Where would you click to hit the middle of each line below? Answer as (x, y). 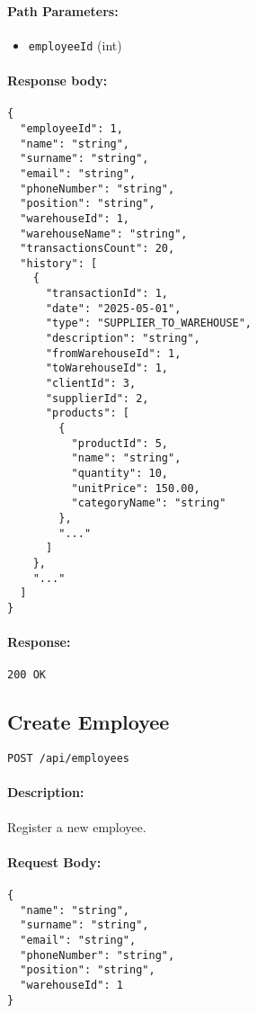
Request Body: (54, 861)
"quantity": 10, (120, 473)
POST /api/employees (69, 759)
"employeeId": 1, (71, 128)
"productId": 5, (120, 443)
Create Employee (89, 722)
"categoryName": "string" (149, 503)
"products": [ (88, 413)
